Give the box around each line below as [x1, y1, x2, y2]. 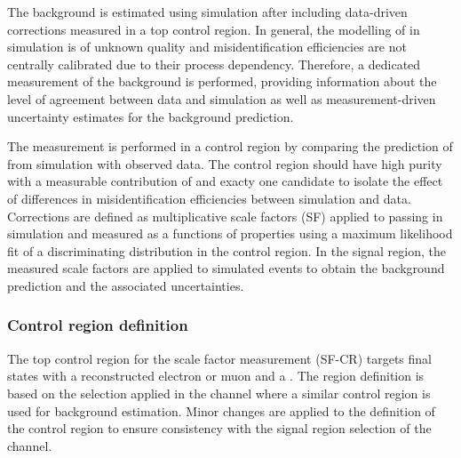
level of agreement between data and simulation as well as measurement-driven [7, 89, 436, 108]
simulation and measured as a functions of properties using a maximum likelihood [7, 224, 453, 243]
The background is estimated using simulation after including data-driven [7, 3, 408, 20]
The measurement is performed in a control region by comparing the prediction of [7, 137, 453, 156]
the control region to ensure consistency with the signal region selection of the [7, 419, 432, 438]
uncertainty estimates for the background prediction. [7, 107, 294, 125]
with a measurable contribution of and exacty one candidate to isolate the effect [7, 172, 443, 190]
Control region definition [7, 314, 188, 336]
